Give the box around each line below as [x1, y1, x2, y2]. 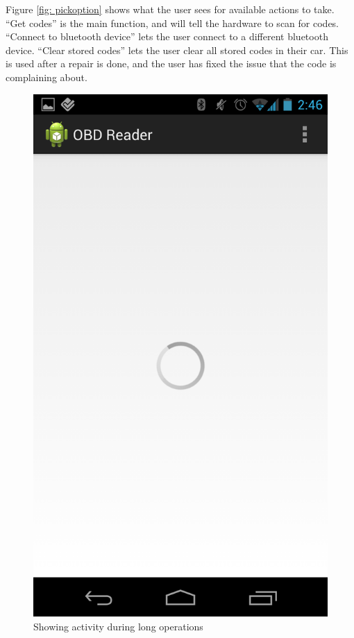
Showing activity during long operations [33, 619, 203, 633]
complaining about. [6, 69, 87, 84]
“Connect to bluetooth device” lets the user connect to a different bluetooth [6, 29, 328, 44]
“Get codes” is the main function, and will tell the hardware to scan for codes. [6, 15, 339, 30]
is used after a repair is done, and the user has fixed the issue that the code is [6, 56, 337, 71]
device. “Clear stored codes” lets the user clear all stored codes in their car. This [6, 42, 348, 57]
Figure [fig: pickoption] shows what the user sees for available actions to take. [6, 2, 335, 16]
